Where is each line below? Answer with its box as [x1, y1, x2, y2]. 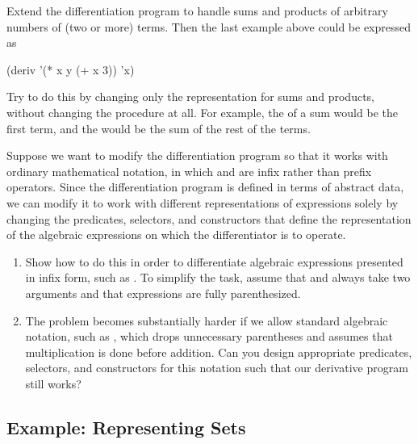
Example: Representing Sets [6, 414, 246, 439]
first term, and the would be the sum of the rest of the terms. [6, 119, 311, 136]
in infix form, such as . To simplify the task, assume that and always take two [25, 269, 411, 286]
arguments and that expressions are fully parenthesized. [25, 284, 301, 301]
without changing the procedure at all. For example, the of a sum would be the [6, 103, 398, 120]
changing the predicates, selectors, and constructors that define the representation [6, 210, 412, 227]
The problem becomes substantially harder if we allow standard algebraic [25, 312, 388, 329]
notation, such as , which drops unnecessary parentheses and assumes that [25, 328, 393, 345]
